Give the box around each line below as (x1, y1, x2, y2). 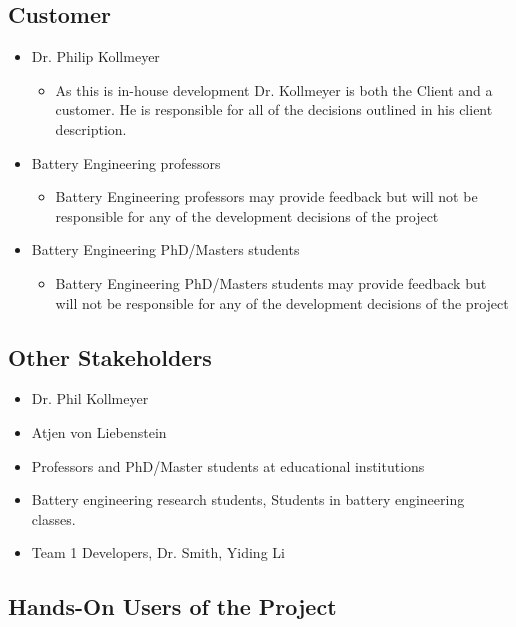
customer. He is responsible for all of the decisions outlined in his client (55, 99, 493, 120)
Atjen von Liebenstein (31, 421, 167, 442)
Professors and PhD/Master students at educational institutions (31, 455, 425, 476)
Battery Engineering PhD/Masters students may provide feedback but (55, 272, 487, 293)
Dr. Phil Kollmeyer (31, 388, 149, 409)
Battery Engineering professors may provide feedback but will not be (55, 186, 478, 207)
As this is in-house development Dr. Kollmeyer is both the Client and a (55, 79, 493, 100)
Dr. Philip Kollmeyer (31, 46, 160, 67)
